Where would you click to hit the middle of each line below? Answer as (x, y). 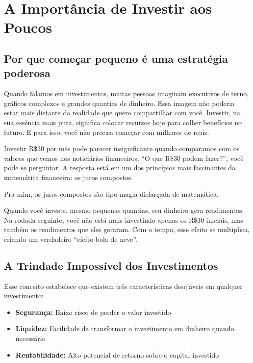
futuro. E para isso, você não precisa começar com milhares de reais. (107, 132)
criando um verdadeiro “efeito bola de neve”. (71, 239)
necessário (30, 338)
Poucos (28, 27)
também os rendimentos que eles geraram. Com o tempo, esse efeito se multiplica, (127, 229)
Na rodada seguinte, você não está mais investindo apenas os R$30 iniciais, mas (124, 220)
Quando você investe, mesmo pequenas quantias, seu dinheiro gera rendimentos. (124, 210)
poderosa (27, 73)
